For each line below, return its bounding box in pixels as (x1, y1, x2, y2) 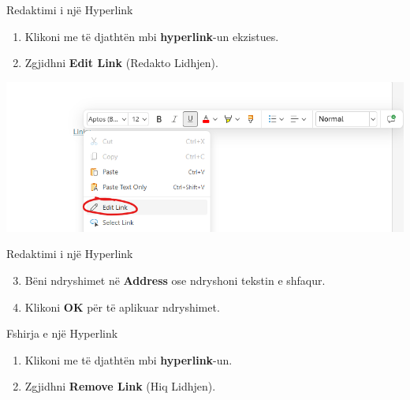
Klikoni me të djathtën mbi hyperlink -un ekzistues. (24, 28, 279, 44)
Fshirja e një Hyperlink (6, 325, 118, 342)
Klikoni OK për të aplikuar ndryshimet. (24, 298, 220, 315)
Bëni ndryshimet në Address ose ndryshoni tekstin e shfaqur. (24, 272, 326, 289)
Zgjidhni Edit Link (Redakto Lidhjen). (24, 54, 218, 71)
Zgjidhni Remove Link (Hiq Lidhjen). (24, 378, 216, 394)
